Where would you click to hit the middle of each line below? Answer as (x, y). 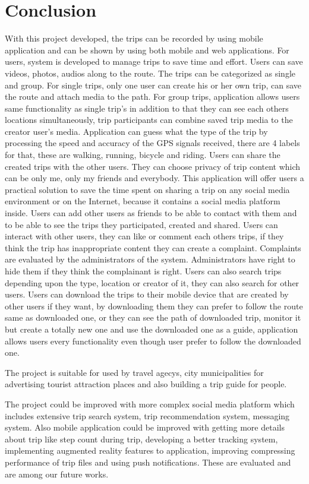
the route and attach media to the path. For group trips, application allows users (152, 97)
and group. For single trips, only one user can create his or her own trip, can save (153, 85)
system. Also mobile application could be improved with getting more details (145, 427)
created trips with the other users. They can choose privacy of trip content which (153, 166)
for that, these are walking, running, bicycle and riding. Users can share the (143, 155)
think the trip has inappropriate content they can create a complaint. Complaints (153, 247)
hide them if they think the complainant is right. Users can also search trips (143, 271)
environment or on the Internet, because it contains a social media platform (143, 201)
